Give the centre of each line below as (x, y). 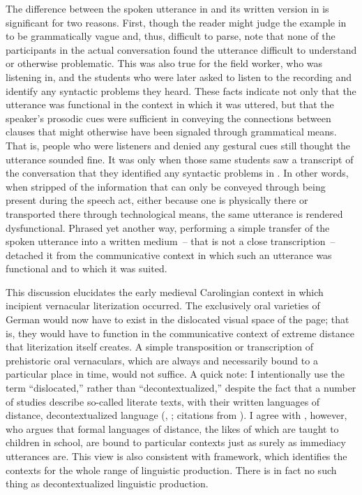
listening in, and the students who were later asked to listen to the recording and (179, 76)
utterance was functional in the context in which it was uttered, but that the (170, 104)
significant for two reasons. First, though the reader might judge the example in (176, 22)
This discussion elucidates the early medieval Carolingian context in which (165, 291)
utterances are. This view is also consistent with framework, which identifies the (176, 456)
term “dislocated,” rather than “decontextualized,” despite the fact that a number (181, 388)
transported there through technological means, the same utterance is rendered (174, 213)
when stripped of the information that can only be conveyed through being (166, 186)
